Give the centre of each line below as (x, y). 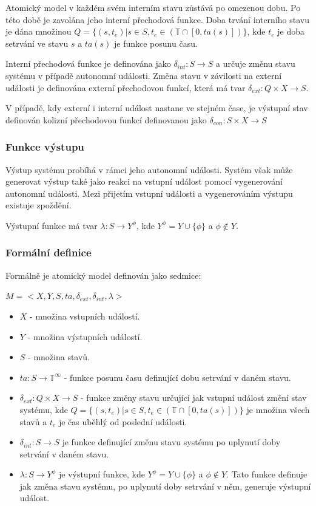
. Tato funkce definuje (267, 474)
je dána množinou (39, 31)
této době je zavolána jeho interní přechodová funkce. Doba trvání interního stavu (157, 19)
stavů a (33, 421)
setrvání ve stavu (37, 43)
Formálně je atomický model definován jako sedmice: (103, 275)
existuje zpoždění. (39, 205)
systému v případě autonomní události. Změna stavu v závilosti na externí (144, 75)
